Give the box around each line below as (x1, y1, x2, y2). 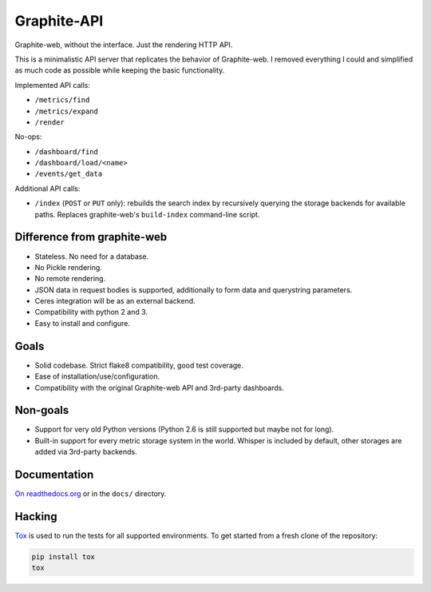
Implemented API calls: (14, 80, 91, 89)
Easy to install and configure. (34, 318, 131, 328)
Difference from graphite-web (14, 230, 168, 244)
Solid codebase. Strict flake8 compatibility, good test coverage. (34, 360, 243, 370)
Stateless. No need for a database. (34, 252, 149, 261)
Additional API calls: (14, 184, 81, 193)
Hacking (14, 510, 57, 523)
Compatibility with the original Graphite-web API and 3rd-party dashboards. (34, 383, 285, 392)
